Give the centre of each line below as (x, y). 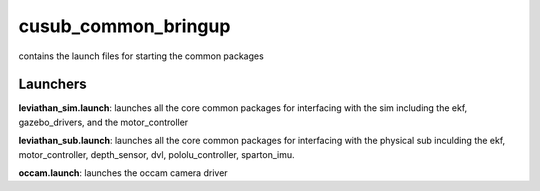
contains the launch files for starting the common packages (141, 56)
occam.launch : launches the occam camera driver (123, 173)
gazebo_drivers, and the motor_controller (103, 122)
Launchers (52, 84)
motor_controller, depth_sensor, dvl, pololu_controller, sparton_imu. (156, 154)
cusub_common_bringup (124, 26)
